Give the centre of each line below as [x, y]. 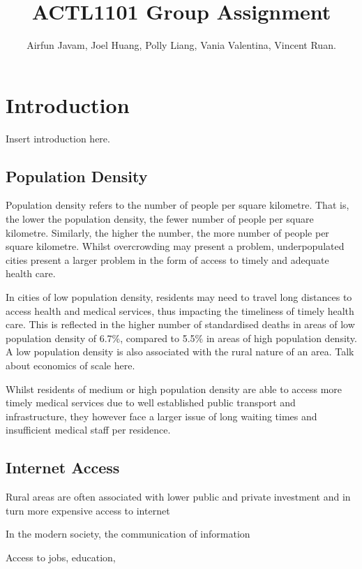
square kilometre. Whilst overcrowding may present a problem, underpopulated [175, 246]
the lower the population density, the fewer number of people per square [160, 219]
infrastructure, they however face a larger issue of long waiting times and [161, 416]
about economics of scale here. [70, 365]
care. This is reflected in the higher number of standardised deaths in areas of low [180, 324]
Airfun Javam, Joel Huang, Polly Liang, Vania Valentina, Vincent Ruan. [181, 45]
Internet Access [63, 467]
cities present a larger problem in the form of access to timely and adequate [167, 259]
